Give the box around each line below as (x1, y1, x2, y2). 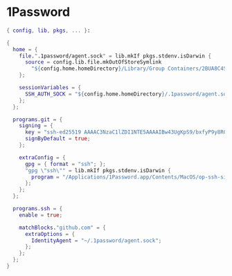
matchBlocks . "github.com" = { (19, 224, 107, 231)
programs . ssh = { (12, 205, 63, 212)
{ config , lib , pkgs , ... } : (6, 27, 91, 34)
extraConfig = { (19, 154, 66, 161)
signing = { (19, 122, 53, 129)
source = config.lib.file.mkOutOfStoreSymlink (24, 59, 162, 66)
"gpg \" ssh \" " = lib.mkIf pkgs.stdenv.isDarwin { (24, 167, 171, 174)
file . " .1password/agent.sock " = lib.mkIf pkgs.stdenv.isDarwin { (19, 53, 212, 59)
